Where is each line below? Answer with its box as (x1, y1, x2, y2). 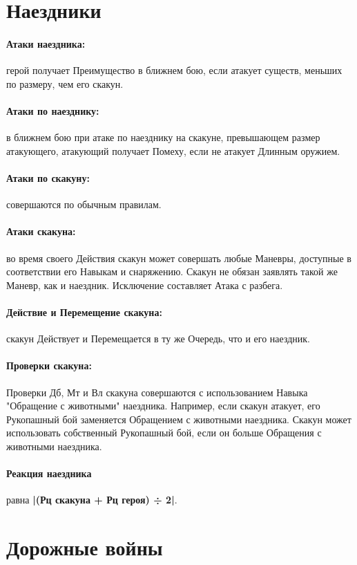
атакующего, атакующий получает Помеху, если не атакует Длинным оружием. (6, 143, 340, 158)
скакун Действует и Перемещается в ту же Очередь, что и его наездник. (6, 331, 310, 346)
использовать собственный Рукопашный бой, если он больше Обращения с (6, 425, 322, 440)
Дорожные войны (6, 533, 163, 562)
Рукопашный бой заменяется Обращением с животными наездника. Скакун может (6, 411, 351, 426)
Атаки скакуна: (6, 224, 76, 239)
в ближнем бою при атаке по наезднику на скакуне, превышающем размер (6, 130, 320, 145)
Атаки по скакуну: (6, 170, 90, 185)
